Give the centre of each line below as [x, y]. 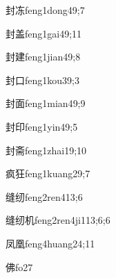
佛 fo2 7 [19, 267]
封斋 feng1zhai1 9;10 [46, 150]
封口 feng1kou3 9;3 [42, 80]
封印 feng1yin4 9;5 [42, 126]
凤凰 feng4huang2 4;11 [50, 243]
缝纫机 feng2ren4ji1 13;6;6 [58, 220]
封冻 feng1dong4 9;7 [45, 10]
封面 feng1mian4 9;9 [46, 103]
